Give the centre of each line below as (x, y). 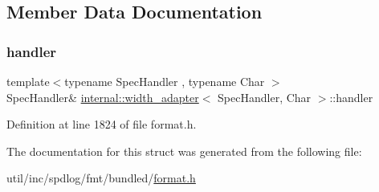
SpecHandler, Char (265, 97)
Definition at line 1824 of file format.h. (102, 124)
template (28, 81)
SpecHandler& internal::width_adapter (103, 97)
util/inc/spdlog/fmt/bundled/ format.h (101, 178)
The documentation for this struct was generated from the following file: (184, 151)
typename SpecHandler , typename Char (165, 81)
